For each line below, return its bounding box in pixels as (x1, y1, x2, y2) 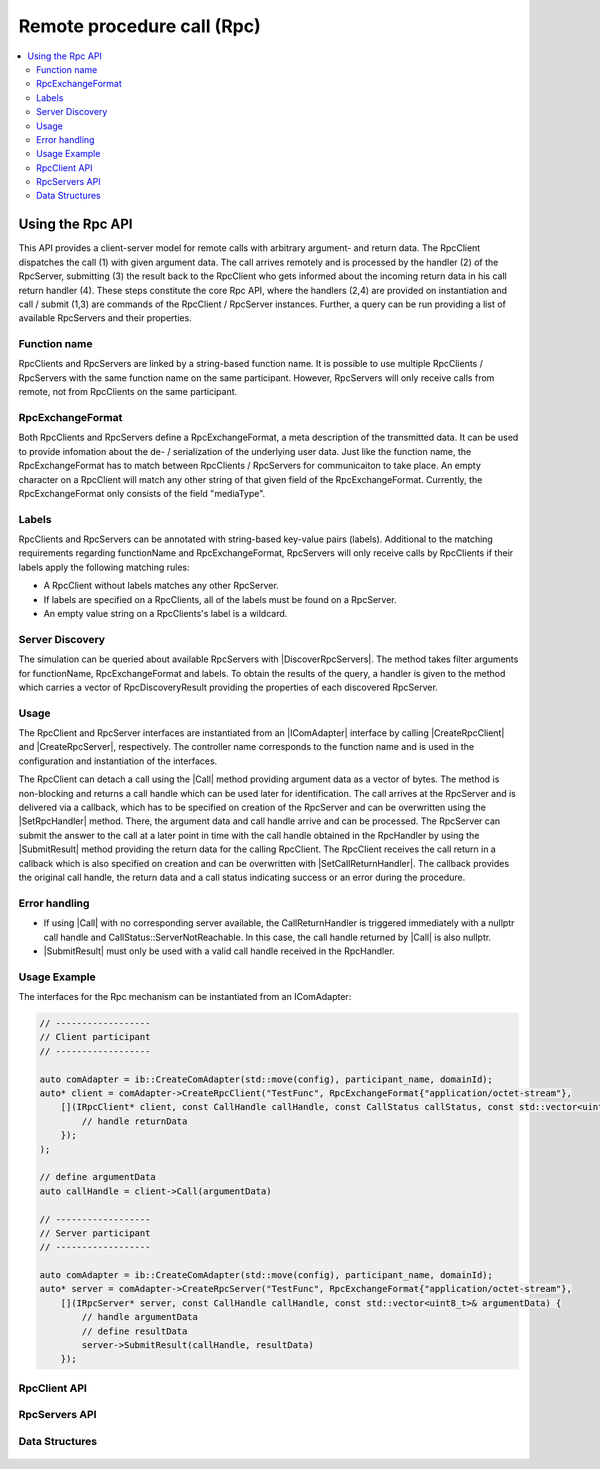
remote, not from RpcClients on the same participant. (18, 386, 238, 398)
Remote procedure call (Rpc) (18, 15, 261, 37)
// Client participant (39, 1031, 151, 1043)
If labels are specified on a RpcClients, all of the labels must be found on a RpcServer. (43, 593, 397, 605)
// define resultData (81, 1325, 188, 1337)
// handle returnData (81, 1115, 188, 1127)
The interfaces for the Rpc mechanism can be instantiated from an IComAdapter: (18, 991, 352, 1003)
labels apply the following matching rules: (18, 561, 190, 573)
